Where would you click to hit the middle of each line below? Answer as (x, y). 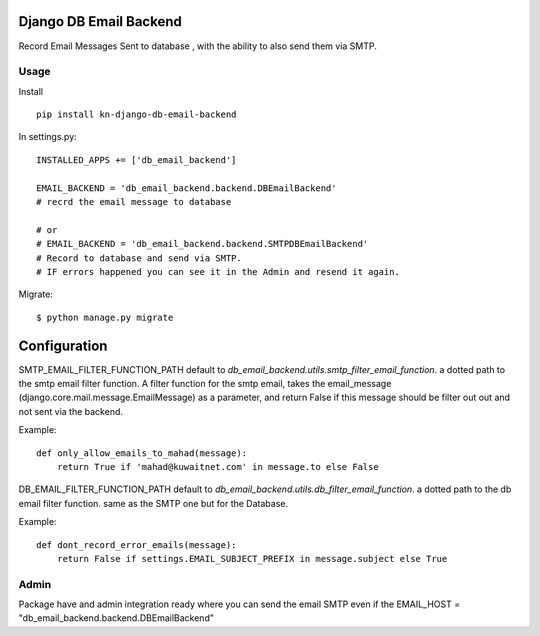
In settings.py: (47, 137)
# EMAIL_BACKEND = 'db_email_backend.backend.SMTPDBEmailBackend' (202, 244)
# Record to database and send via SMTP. (139, 258)
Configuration (63, 345)
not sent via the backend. (71, 411)
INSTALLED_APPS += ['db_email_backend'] (136, 159)
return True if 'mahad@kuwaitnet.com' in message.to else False (217, 466)
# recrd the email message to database (134, 201)
